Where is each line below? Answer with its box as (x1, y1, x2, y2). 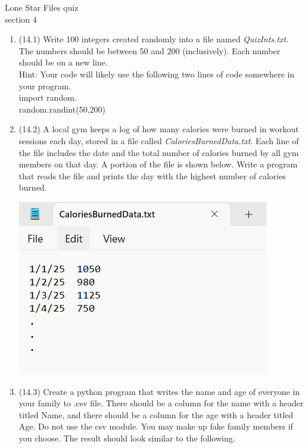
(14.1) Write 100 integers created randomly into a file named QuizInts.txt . (18, 33, 289, 45)
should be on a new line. (18, 56, 108, 69)
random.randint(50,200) (18, 102, 105, 115)
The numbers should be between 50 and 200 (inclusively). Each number (18, 44, 281, 57)
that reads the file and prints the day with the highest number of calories (18, 169, 286, 182)
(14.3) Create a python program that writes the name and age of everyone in (18, 385, 300, 397)
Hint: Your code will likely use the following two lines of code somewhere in (18, 67, 295, 80)
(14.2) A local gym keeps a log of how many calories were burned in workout (18, 123, 299, 135)
